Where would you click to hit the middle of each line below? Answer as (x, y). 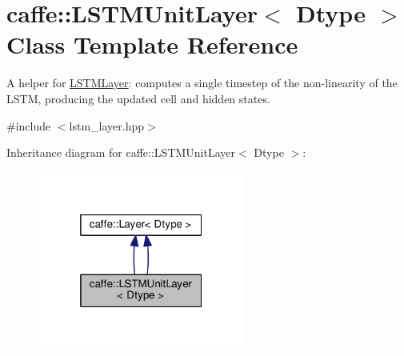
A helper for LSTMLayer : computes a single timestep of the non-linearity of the (202, 83)
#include (29, 125)
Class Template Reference (152, 44)
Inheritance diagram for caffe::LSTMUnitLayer (121, 152)
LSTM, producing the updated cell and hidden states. (138, 98)
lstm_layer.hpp (107, 125)
